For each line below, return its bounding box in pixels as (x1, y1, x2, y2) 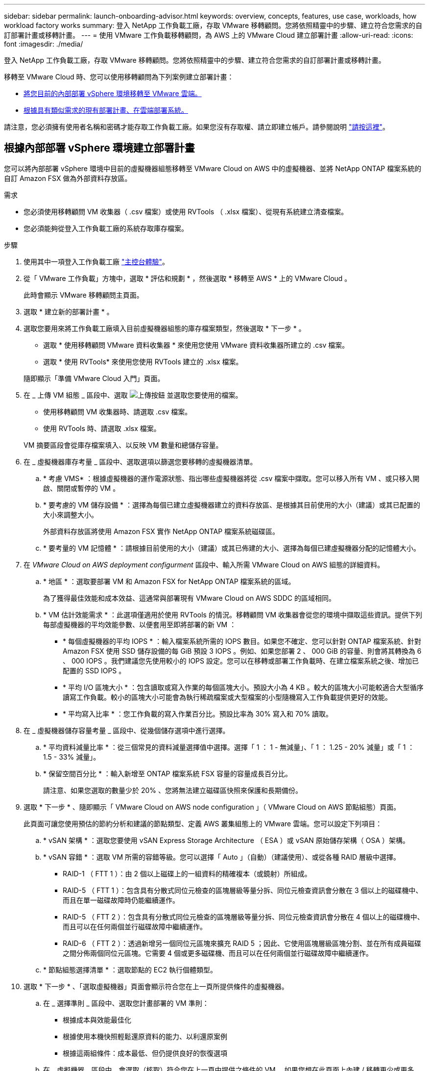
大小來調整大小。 (43, 510, 98, 519)
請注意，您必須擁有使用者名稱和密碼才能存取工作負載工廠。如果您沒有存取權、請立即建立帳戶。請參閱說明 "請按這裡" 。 (4, 123, 389, 131)
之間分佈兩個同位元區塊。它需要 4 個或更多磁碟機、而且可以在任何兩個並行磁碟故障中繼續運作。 (63, 948, 373, 957)
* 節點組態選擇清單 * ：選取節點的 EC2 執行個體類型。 (43, 965, 217, 974)
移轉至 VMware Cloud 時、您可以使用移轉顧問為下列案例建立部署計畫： (4, 73, 234, 81)
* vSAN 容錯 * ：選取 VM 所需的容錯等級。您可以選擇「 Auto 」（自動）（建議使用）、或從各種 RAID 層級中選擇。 (43, 852, 401, 861)
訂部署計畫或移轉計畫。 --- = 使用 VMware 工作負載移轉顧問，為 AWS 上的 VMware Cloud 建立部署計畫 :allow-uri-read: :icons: (4, 31, 413, 39)
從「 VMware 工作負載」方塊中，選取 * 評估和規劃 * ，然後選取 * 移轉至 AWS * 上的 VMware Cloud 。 (24, 274, 352, 282)
